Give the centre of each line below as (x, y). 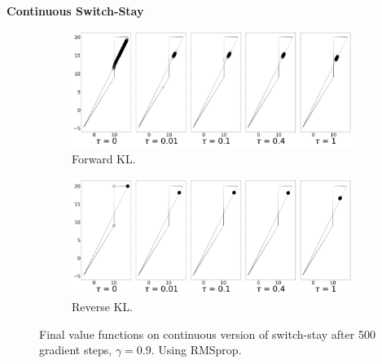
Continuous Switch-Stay (75, 11)
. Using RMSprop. (196, 350)
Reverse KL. (103, 306)
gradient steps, (76, 350)
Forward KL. (104, 158)
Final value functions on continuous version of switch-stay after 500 (207, 334)
